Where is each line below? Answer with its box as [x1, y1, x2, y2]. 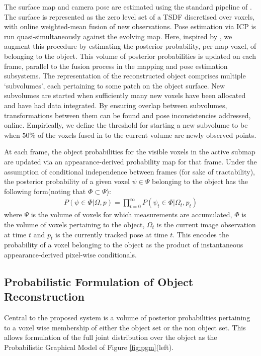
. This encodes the [172, 229, 229, 239]
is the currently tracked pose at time [55, 229, 168, 239]
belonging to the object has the [152, 176, 248, 187]
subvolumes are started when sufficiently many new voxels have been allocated [4, 90, 246, 101]
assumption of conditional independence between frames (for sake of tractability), [4, 166, 255, 176]
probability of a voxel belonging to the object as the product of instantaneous [4, 239, 243, 250]
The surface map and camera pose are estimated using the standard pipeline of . [4, 2, 252, 12]
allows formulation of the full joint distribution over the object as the [4, 332, 217, 342]
